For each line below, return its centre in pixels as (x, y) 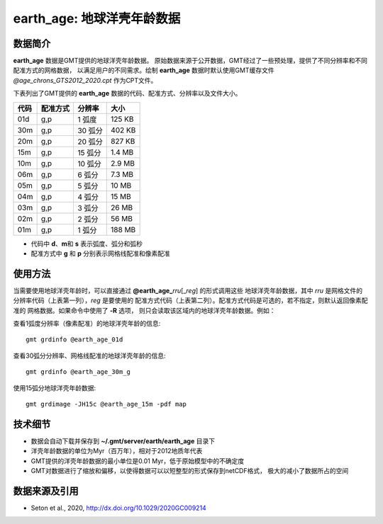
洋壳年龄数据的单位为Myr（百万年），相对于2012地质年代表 (117, 451)
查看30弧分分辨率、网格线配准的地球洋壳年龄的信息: (89, 355)
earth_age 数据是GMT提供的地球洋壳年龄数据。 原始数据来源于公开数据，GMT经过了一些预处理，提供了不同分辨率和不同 (190, 61)
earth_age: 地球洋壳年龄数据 (97, 18)
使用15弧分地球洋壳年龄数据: (55, 388)
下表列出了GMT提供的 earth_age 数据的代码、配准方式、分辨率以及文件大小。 (127, 93)
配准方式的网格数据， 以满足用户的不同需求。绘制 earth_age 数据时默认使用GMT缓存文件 (144, 70)
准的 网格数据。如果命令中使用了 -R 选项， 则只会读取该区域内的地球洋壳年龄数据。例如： (144, 310)
